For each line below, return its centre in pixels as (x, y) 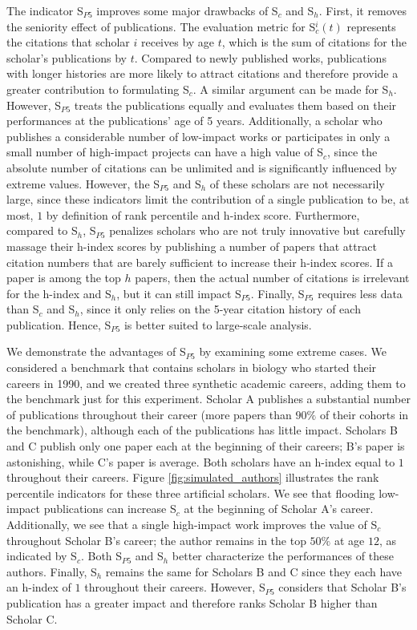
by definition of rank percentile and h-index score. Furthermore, (203, 214)
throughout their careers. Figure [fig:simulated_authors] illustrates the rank (193, 477)
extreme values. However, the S (83, 183)
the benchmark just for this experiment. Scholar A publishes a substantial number (208, 399)
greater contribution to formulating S (98, 89)
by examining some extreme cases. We (293, 351)
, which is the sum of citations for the (314, 42)
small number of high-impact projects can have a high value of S (165, 152)
